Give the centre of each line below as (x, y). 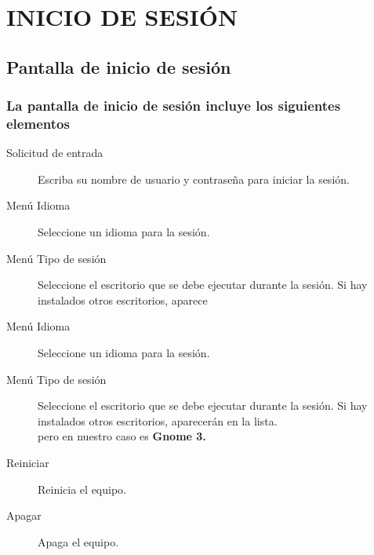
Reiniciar (28, 463)
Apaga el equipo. (78, 541)
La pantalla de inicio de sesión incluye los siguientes (174, 106)
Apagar (24, 515)
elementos (38, 123)
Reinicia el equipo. (82, 489)
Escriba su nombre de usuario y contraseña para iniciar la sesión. (194, 179)
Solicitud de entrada (55, 153)
